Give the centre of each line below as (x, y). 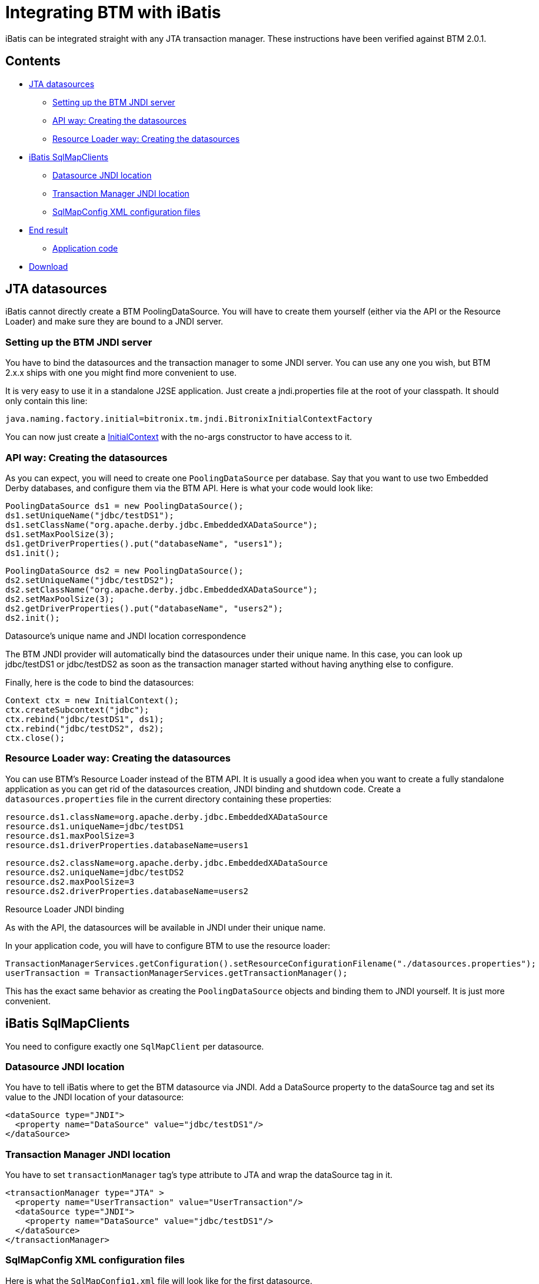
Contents (33, 61)
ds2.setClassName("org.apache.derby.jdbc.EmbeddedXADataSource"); (162, 589)
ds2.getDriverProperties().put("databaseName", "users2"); (144, 608)
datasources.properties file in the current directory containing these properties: (169, 799)
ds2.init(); (33, 618)
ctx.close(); (35, 738)
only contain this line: (46, 401)
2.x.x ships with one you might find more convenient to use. (121, 373)
